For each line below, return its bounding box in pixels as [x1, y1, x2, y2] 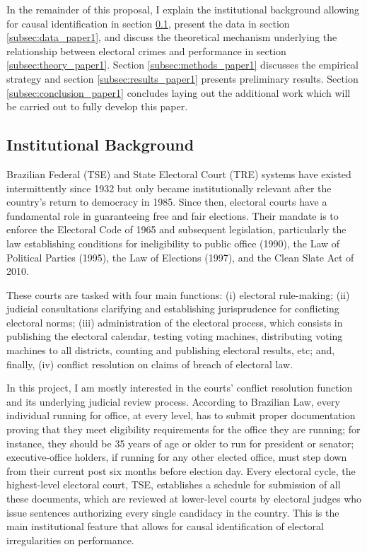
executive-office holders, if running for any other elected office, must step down [6, 450, 347, 464]
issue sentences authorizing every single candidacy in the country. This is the [6, 505, 339, 519]
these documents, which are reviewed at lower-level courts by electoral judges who [6, 491, 362, 506]
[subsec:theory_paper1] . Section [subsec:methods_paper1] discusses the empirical [6, 57, 359, 72]
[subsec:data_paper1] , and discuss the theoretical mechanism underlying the [6, 30, 337, 45]
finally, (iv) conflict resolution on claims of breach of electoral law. [6, 356, 293, 371]
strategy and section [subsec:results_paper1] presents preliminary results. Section [6, 71, 359, 86]
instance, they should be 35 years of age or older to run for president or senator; [6, 435, 354, 450]
